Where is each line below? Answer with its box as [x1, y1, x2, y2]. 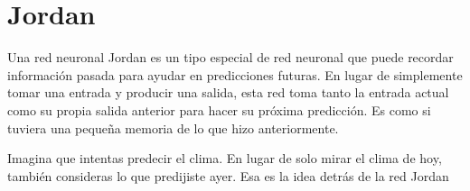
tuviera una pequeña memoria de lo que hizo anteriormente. [7, 118, 339, 137]
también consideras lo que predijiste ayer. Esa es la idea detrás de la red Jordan [7, 166, 449, 185]
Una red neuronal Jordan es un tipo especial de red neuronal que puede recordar [7, 48, 454, 67]
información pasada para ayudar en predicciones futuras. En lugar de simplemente [7, 65, 463, 84]
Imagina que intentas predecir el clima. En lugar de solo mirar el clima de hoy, [7, 149, 442, 168]
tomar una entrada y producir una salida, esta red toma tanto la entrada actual [7, 83, 449, 102]
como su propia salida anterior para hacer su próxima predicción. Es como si [7, 100, 431, 119]
